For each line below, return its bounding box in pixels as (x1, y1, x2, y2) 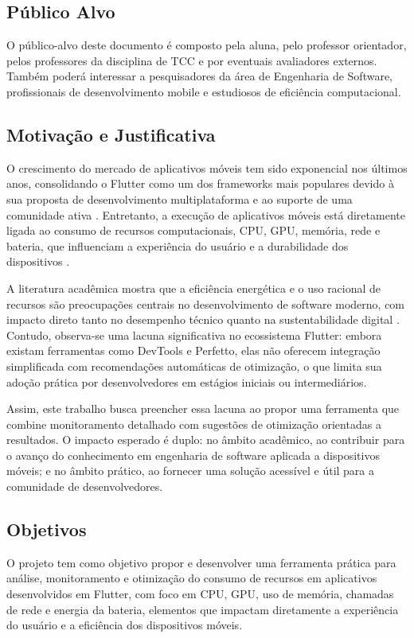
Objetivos (6, 517, 87, 542)
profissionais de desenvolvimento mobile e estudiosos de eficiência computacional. (6, 83, 401, 99)
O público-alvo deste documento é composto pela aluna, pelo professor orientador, (6, 37, 407, 53)
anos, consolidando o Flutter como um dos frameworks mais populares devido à (6, 175, 394, 192)
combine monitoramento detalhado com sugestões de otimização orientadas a (6, 415, 381, 432)
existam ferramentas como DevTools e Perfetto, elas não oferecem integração (6, 342, 381, 359)
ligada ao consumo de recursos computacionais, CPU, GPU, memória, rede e (6, 222, 381, 239)
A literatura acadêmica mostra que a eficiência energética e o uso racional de (6, 279, 381, 296)
